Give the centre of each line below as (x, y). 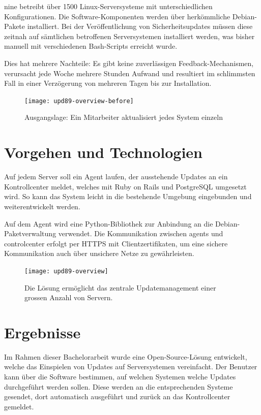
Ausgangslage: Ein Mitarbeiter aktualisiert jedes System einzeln (124, 117)
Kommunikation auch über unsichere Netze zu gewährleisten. (99, 253)
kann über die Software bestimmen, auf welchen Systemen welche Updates (120, 377)
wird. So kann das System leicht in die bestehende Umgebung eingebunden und (128, 196)
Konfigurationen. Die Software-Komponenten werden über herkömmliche (117, 16)
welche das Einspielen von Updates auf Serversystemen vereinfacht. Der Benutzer (131, 366)
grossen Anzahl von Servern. (69, 297)
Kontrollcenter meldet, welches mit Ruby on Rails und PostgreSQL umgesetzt (125, 186)
